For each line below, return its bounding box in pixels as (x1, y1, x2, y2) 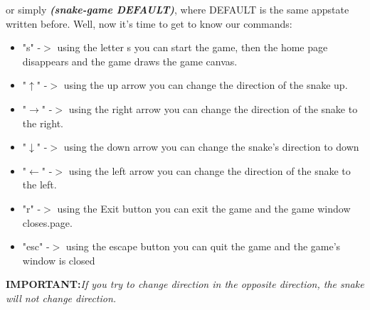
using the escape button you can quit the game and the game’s (65, 239, 341, 254)
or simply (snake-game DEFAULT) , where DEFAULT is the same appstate (6, 2, 349, 16)
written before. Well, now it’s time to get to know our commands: (6, 16, 292, 31)
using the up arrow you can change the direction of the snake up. (63, 77, 348, 92)
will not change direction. (6, 290, 117, 305)
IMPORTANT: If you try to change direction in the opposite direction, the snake (6, 277, 364, 292)
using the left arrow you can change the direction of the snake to (68, 163, 351, 178)
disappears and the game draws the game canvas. (22, 53, 238, 68)
